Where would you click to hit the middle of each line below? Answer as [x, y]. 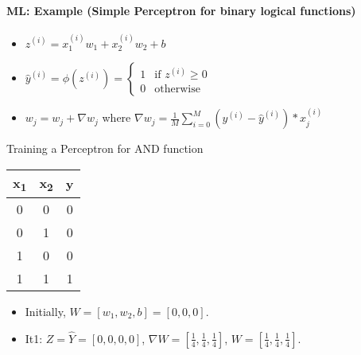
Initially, [45, 311]
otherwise [177, 90]
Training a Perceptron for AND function [105, 148]
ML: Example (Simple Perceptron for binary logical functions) [181, 10]
